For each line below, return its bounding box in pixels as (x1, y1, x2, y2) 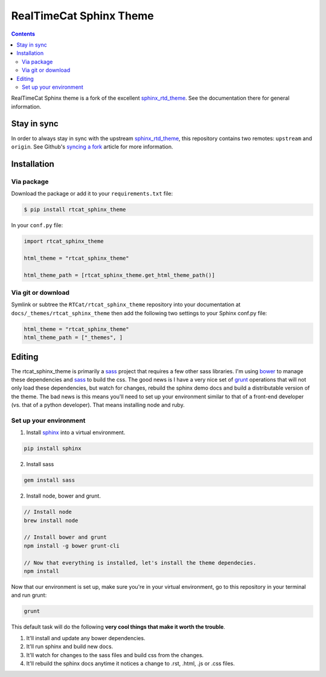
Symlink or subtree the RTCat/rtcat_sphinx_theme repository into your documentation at (11, 301, 241, 308)
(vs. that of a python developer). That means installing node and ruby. (11, 402, 185, 409)
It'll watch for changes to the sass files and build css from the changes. (26, 651, 204, 658)
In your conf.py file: (11, 222, 63, 229)
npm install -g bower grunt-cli (24, 542, 120, 549)
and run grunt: (11, 592, 47, 599)
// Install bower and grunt (24, 534, 107, 541)
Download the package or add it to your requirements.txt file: (11, 190, 173, 197)
